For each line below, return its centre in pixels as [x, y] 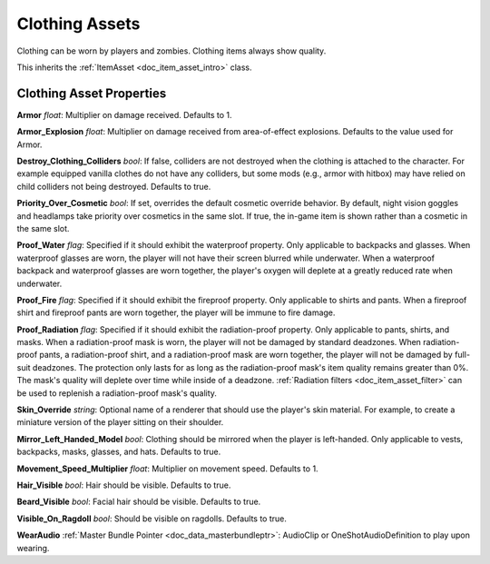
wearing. [33, 548]
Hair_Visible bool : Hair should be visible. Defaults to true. [124, 485]
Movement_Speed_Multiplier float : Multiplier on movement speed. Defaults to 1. [167, 469]
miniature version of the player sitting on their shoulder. [120, 422]
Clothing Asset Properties [92, 93]
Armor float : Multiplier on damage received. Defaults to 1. [124, 114]
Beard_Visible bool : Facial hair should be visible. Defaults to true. [139, 502]
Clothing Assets [78, 24]
